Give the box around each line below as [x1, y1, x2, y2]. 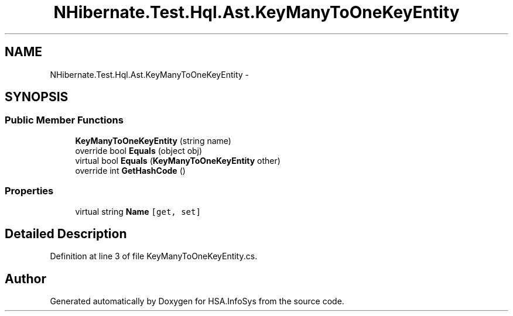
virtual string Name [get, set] [75, 206, 201, 217]
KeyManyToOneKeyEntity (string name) [75, 135, 231, 146]
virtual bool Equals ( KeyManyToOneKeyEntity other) [75, 155, 281, 166]
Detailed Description [5, 226, 127, 241]
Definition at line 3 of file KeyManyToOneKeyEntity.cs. [50, 251, 258, 262]
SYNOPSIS [5, 90, 69, 105]
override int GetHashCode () [75, 165, 186, 176]
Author [5, 271, 46, 286]
